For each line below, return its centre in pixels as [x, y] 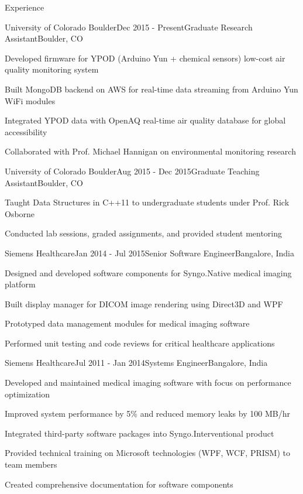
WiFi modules [30, 100]
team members [31, 464]
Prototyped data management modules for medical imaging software [127, 323]
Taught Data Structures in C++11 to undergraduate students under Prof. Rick [147, 202]
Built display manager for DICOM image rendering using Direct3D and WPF [144, 303]
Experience [25, 7]
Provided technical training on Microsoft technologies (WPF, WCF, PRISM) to [147, 453]
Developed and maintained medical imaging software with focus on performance [148, 382]
